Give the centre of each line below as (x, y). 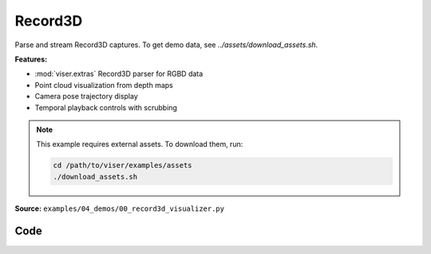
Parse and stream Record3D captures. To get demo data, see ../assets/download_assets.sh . (166, 45)
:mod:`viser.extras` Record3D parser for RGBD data (119, 74)
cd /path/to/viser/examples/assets (123, 165)
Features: (31, 59)
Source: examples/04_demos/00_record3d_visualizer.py (120, 208)
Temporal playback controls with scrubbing (106, 107)
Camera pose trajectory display (87, 97)
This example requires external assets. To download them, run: (140, 145)
